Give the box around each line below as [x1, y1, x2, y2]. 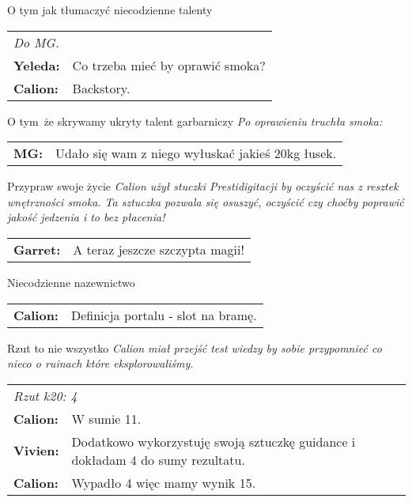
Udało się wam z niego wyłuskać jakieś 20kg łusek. [55, 144, 337, 163]
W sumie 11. [71, 409, 142, 428]
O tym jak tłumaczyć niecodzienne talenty [7, 2, 213, 17]
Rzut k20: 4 [13, 386, 77, 405]
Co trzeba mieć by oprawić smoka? [72, 55, 266, 74]
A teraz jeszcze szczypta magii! [73, 240, 244, 259]
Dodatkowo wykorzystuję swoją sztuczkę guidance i [71, 432, 356, 451]
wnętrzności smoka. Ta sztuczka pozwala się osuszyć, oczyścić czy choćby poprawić [7, 193, 404, 209]
